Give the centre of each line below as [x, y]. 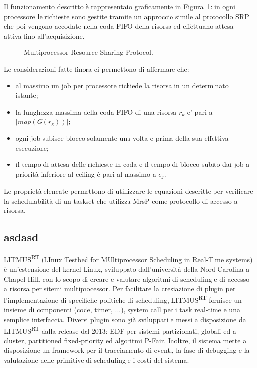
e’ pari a [200, 111]
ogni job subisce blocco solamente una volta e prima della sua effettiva [122, 138]
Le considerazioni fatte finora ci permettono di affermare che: [97, 68]
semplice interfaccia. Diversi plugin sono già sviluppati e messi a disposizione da [125, 319]
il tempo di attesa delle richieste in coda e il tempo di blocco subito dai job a [132, 164]
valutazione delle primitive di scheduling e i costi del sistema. [97, 360]
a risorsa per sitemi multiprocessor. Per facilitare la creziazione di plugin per [120, 288]
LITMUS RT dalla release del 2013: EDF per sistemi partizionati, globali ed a [120, 330]
